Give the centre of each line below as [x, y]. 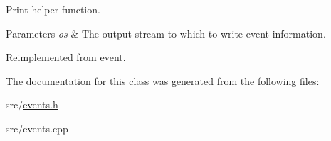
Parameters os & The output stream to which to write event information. [166, 33]
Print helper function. [53, 9]
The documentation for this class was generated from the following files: [163, 80]
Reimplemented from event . [66, 57]
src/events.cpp [37, 128]
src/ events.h [32, 105]
